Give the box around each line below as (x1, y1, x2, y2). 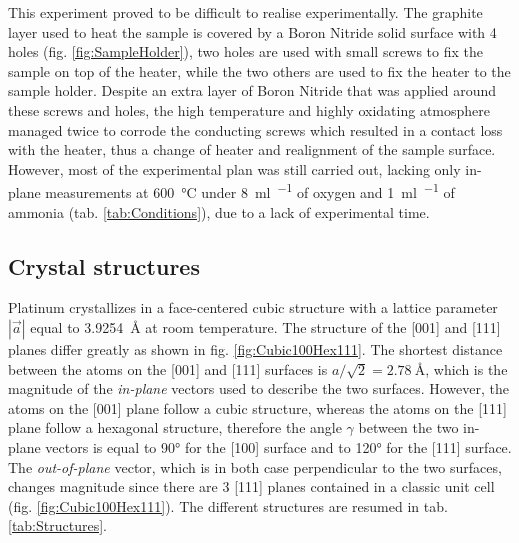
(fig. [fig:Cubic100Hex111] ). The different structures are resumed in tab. (8, 495, 448, 516)
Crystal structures (8, 250, 200, 281)
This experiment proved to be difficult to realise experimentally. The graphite (8, 2, 483, 22)
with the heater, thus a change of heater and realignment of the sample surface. (8, 139, 496, 160)
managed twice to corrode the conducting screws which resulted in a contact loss (8, 119, 503, 140)
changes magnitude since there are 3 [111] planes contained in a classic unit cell (8, 476, 495, 497)
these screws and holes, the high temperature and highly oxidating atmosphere (8, 99, 490, 120)
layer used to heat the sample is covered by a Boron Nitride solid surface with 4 (8, 21, 497, 42)
